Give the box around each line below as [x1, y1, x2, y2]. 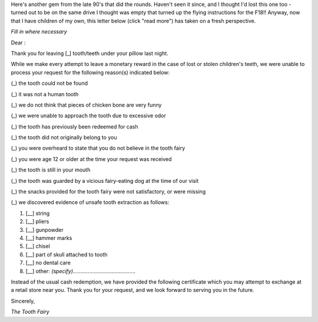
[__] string [25, 209, 50, 216]
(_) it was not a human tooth [11, 90, 79, 97]
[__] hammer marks [25, 234, 72, 241]
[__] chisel [25, 242, 50, 250]
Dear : [11, 39, 26, 46]
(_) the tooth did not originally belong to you [11, 134, 117, 141]
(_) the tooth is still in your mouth [11, 166, 91, 173]
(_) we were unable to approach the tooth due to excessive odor [11, 112, 166, 119]
